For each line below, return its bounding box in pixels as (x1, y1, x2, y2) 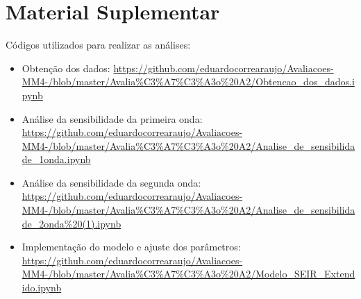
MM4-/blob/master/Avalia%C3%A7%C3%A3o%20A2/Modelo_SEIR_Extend (22, 266, 355, 281)
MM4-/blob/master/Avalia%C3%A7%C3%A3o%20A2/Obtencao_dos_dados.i (22, 74, 355, 89)
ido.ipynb (22, 280, 62, 295)
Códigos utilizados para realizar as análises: (6, 37, 191, 52)
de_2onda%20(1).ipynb (22, 216, 121, 230)
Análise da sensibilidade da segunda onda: (22, 175, 201, 189)
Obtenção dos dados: (22, 60, 110, 75)
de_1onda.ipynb (22, 152, 91, 166)
